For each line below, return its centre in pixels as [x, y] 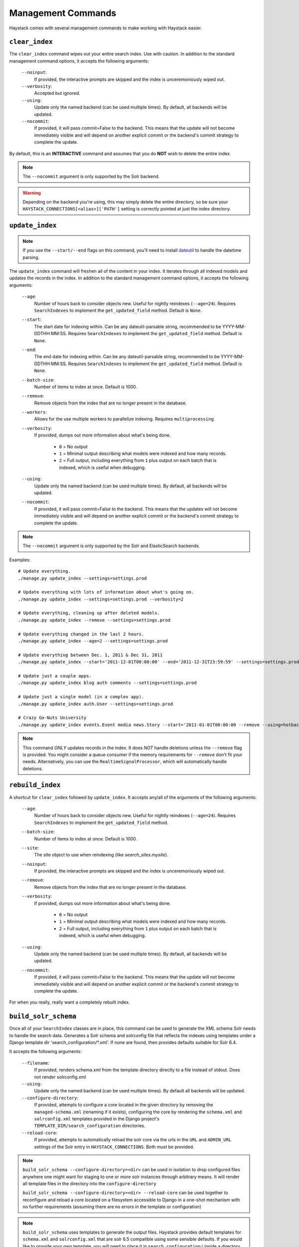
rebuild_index [35, 785]
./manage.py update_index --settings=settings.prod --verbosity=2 [101, 599]
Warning [32, 193]
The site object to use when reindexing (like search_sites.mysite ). [101, 855]
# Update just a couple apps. [55, 676]
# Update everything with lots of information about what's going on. [106, 592]
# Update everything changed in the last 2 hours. [81, 634]
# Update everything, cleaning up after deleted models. [89, 613]
